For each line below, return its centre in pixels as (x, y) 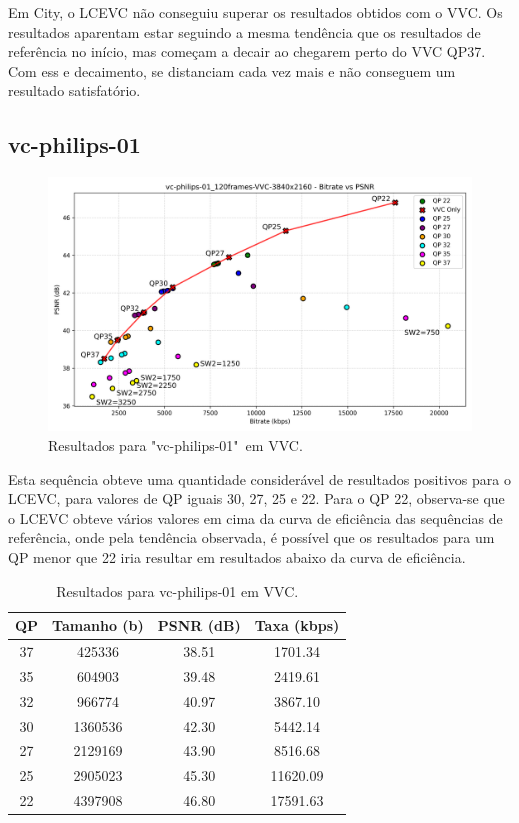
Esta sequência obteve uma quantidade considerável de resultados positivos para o (259, 478)
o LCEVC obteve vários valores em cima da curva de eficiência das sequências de (255, 517)
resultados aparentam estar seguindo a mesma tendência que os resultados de (244, 31)
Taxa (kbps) (297, 625)
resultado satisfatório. (74, 90)
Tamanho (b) (98, 625)
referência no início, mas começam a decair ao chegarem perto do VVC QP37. (247, 51)
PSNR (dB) (199, 625)
